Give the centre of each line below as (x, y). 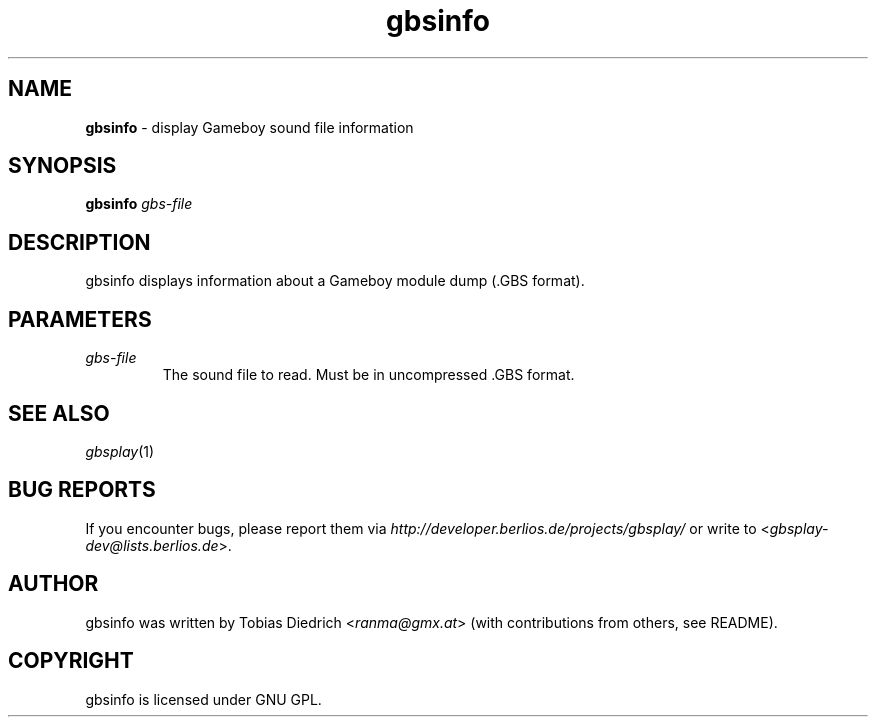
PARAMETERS (80, 319)
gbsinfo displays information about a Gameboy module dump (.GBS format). (335, 281)
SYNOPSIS (62, 166)
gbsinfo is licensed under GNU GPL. (203, 699)
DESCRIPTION (79, 242)
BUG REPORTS (82, 490)
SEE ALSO (59, 413)
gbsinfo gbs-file (139, 204)
